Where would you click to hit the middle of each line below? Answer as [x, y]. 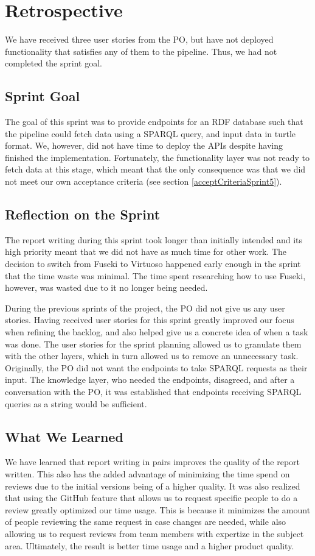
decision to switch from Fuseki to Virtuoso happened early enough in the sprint [153, 264]
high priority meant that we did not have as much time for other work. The [146, 251]
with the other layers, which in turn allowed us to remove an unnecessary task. [152, 356]
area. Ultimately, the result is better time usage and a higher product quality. [150, 545]
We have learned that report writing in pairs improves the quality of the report [153, 462]
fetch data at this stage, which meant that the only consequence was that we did [155, 169]
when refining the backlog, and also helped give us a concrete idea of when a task [157, 332]
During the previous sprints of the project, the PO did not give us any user [145, 308]
